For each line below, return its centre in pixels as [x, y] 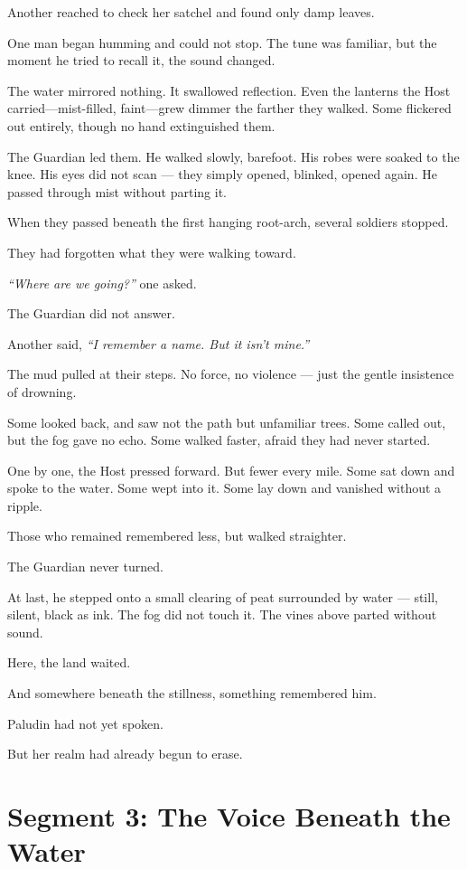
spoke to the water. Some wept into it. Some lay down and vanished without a [224, 488]
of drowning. [42, 391]
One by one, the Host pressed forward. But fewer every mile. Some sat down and [231, 470]
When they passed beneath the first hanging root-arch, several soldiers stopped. [228, 222]
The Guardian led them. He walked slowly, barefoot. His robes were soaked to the [233, 156]
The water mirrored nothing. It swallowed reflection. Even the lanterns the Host [229, 90]
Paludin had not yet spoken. [85, 723]
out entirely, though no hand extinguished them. [141, 125]
